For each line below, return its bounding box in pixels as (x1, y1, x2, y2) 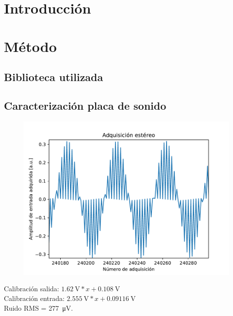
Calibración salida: (4, 283, 59, 294)
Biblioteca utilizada (4, 69, 103, 84)
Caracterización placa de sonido (4, 98, 166, 113)
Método (4, 36, 57, 56)
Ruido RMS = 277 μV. (4, 302, 73, 313)
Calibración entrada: (4, 293, 65, 303)
